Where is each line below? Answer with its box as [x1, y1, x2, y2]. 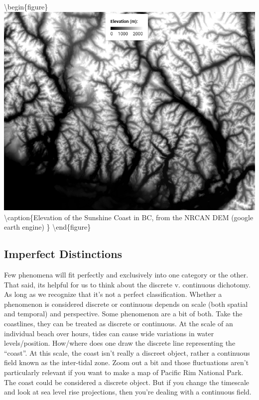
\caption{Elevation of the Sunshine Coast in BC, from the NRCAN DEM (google [4, 212, 254, 222]
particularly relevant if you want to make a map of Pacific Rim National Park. [4, 367, 244, 377]
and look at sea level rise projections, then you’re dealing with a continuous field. [4, 387, 252, 397]
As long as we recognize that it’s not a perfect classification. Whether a [4, 289, 222, 299]
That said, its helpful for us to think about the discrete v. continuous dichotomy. [4, 279, 251, 289]
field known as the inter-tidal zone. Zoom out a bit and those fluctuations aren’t [4, 357, 249, 368]
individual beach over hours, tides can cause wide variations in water [4, 328, 214, 338]
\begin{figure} [4, 1, 48, 11]
